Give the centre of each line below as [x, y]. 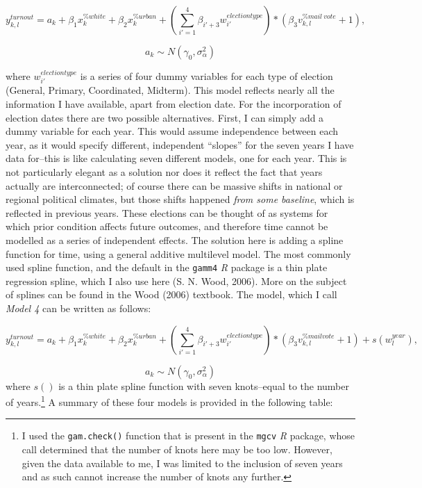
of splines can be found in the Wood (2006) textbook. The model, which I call [171, 294]
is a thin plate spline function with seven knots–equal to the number [204, 385]
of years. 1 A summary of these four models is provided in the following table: [169, 401]
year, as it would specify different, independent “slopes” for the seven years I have [180, 144]
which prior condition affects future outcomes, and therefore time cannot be [167, 226]
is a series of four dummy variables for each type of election [206, 76]
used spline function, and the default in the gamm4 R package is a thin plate [167, 267]
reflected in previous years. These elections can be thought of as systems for [167, 212]
